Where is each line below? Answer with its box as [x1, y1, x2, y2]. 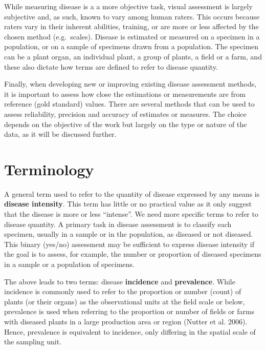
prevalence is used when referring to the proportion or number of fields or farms [4, 306, 255, 317]
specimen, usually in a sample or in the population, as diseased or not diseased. [4, 229, 253, 239]
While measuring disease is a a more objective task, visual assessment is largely [4, 1, 253, 11]
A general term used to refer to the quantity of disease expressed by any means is [4, 188, 260, 199]
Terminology [4, 158, 94, 179]
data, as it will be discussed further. [4, 129, 117, 139]
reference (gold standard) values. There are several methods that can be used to [4, 98, 255, 109]
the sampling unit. [4, 336, 62, 347]
